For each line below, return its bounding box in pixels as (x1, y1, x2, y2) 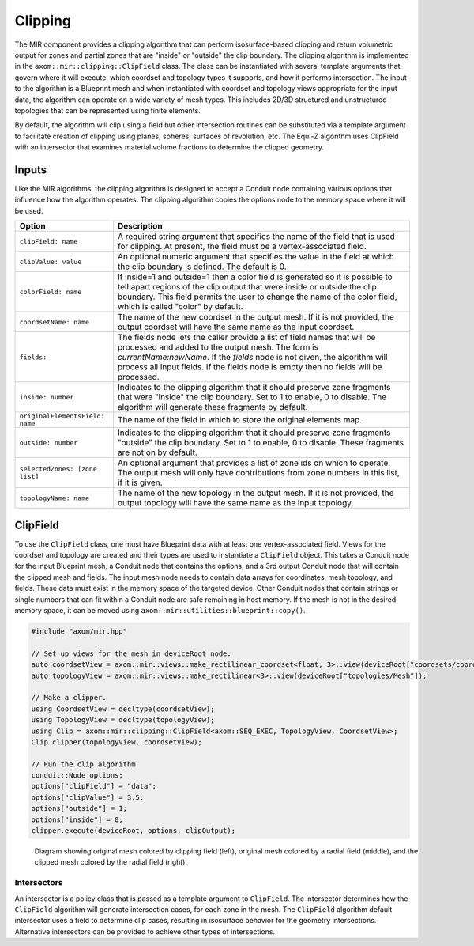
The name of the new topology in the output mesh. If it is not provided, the (117, 487, 394, 498)
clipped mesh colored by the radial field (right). (34, 857, 187, 867)
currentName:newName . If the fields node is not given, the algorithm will (117, 352, 388, 363)
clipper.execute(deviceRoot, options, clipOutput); (31, 827, 236, 835)
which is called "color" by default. (117, 301, 244, 312)
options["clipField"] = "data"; (31, 781, 157, 791)
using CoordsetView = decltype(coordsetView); (31, 704, 215, 713)
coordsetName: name (19, 317, 90, 326)
